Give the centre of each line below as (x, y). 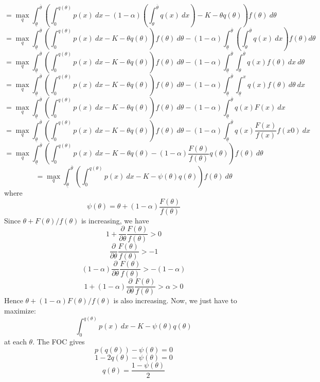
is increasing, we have (115, 220)
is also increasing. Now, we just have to (175, 300)
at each (15, 341)
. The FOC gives (59, 341)
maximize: (20, 311)
